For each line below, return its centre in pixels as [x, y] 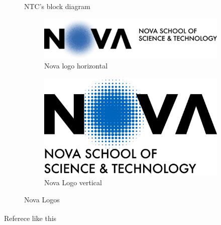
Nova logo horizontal [76, 66]
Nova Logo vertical [73, 182]
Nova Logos [42, 199]
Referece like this [30, 218]
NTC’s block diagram [57, 6]
